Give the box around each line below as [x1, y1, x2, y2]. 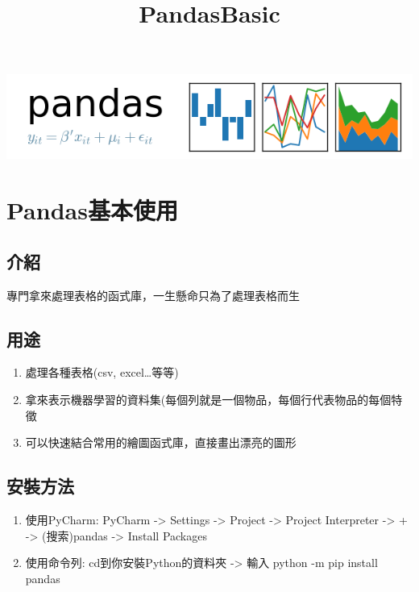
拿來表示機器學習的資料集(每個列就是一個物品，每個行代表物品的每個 [25, 390, 392, 407]
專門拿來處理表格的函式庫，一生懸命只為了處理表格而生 [6, 286, 300, 303]
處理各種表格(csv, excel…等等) [25, 364, 179, 381]
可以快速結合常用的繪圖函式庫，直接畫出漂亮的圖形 [25, 434, 297, 451]
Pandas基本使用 [6, 194, 178, 227]
